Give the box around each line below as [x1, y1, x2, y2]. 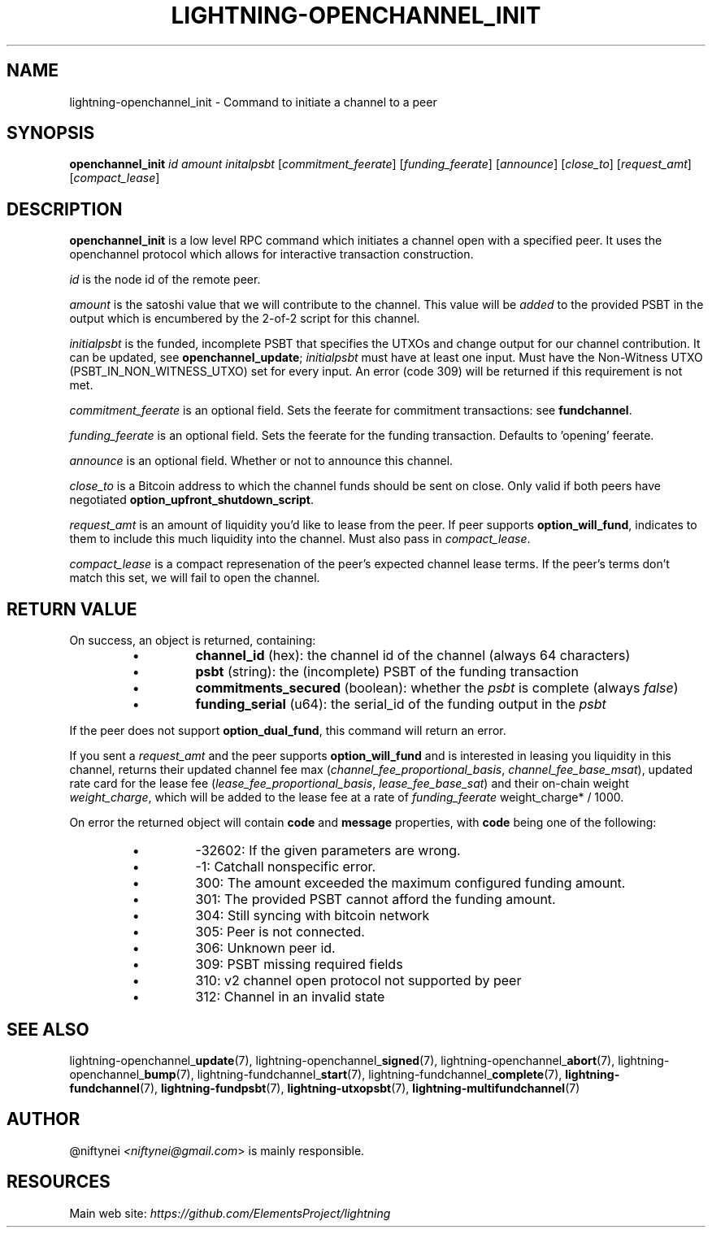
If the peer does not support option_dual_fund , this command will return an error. [69, 723, 506, 738]
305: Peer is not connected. [195, 923, 365, 941]
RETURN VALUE [7, 598, 137, 619]
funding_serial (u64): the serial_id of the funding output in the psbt [195, 696, 606, 713]
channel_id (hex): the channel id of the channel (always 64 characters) [195, 647, 631, 664]
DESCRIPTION [7, 198, 123, 219]
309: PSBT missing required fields [195, 956, 403, 973]
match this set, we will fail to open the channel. [69, 571, 320, 585]
